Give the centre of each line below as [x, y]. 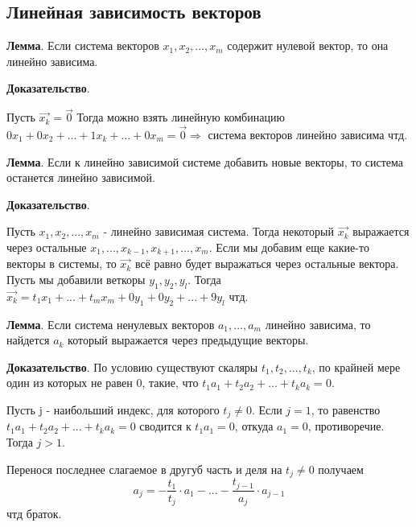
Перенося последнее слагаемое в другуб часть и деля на [144, 469]
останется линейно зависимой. [81, 177]
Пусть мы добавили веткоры [76, 280]
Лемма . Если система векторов [83, 45]
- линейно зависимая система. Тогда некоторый [218, 231]
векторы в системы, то [62, 263]
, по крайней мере [356, 366]
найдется [28, 340]
